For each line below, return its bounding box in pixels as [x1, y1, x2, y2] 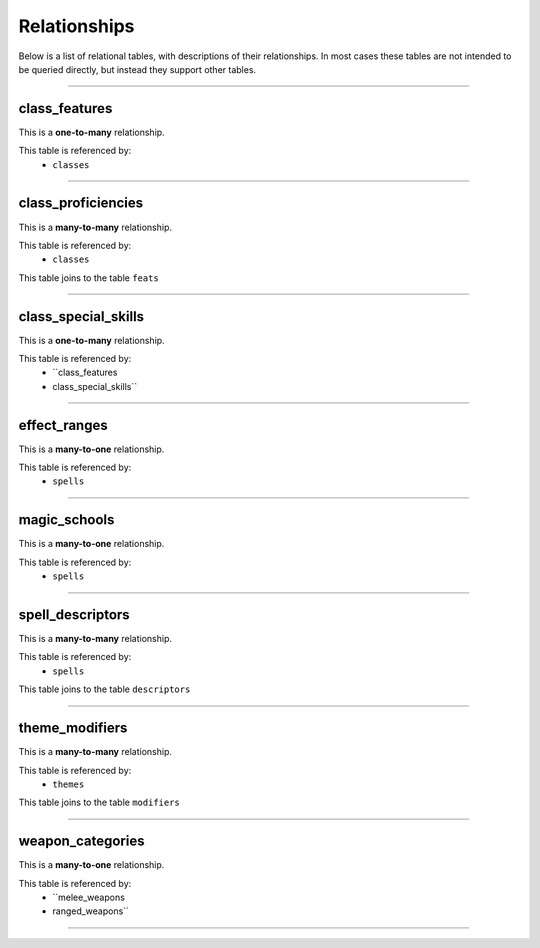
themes [52, 778, 85, 790]
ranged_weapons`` [52, 905, 130, 917]
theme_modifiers [18, 720, 128, 737]
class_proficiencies [18, 195, 144, 212]
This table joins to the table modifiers [18, 796, 180, 809]
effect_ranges [18, 416, 109, 434]
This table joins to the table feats [18, 271, 159, 284]
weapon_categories [18, 833, 145, 850]
